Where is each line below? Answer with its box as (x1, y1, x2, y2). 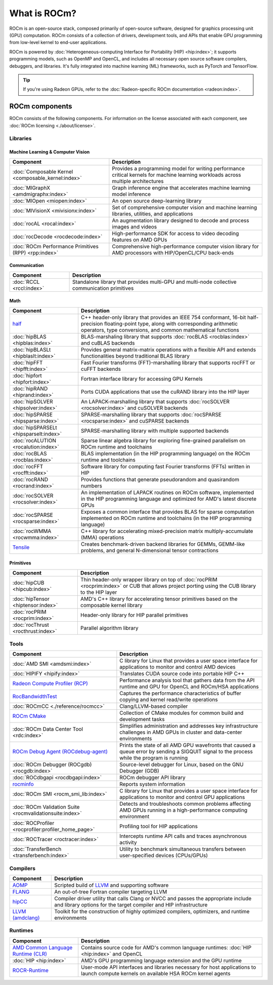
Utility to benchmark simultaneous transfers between (119, 846, 246, 853)
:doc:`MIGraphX (12, 184, 51, 191)
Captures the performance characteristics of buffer (119, 690, 242, 697)
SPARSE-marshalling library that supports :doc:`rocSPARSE (81, 411, 222, 418)
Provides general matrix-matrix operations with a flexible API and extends (81, 346, 256, 353)
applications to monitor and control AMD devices (119, 664, 236, 671)
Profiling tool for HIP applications (119, 823, 198, 830)
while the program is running (119, 754, 188, 762)
